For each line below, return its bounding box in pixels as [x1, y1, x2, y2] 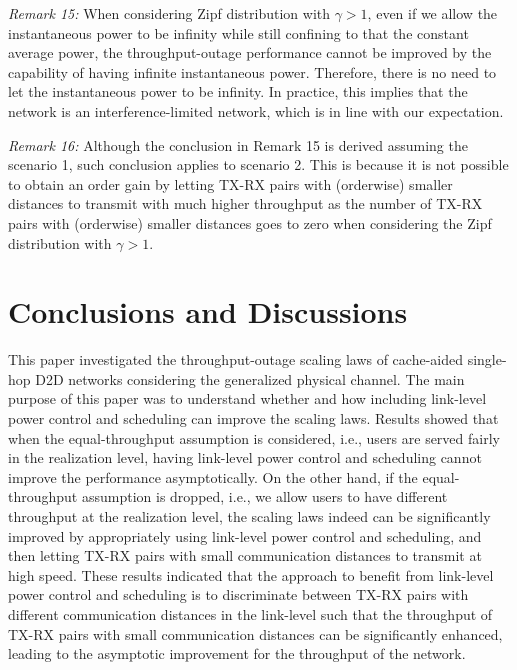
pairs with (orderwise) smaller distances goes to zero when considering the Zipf [8, 212, 492, 233]
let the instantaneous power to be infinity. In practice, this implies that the [8, 81, 468, 102]
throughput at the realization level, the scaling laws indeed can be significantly [8, 506, 491, 526]
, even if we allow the [367, 3, 498, 23]
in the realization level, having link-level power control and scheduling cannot [8, 447, 482, 468]
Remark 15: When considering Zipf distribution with [8, 3, 331, 23]
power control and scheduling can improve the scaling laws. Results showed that [8, 408, 499, 429]
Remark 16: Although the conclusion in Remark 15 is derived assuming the [8, 134, 468, 155]
